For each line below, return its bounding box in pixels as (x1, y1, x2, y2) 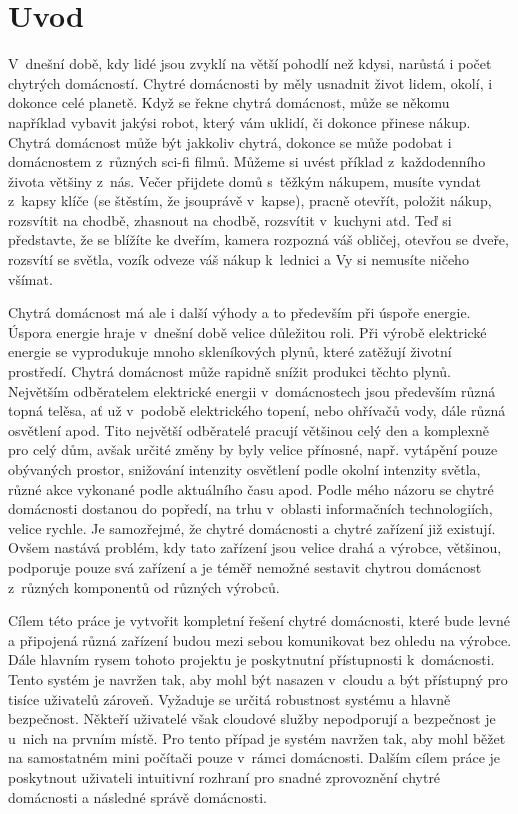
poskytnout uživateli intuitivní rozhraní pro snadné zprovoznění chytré (8, 766, 441, 787)
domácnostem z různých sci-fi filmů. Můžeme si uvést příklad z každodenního (8, 151, 486, 172)
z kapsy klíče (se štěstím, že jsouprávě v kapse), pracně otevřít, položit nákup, (8, 190, 492, 211)
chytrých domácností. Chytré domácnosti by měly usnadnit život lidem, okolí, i (8, 72, 493, 93)
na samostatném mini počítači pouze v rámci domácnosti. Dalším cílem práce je (8, 747, 501, 768)
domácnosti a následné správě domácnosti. (8, 786, 267, 807)
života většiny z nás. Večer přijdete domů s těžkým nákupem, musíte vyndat (8, 170, 481, 191)
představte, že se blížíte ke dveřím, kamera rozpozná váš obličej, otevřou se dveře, (8, 229, 509, 250)
